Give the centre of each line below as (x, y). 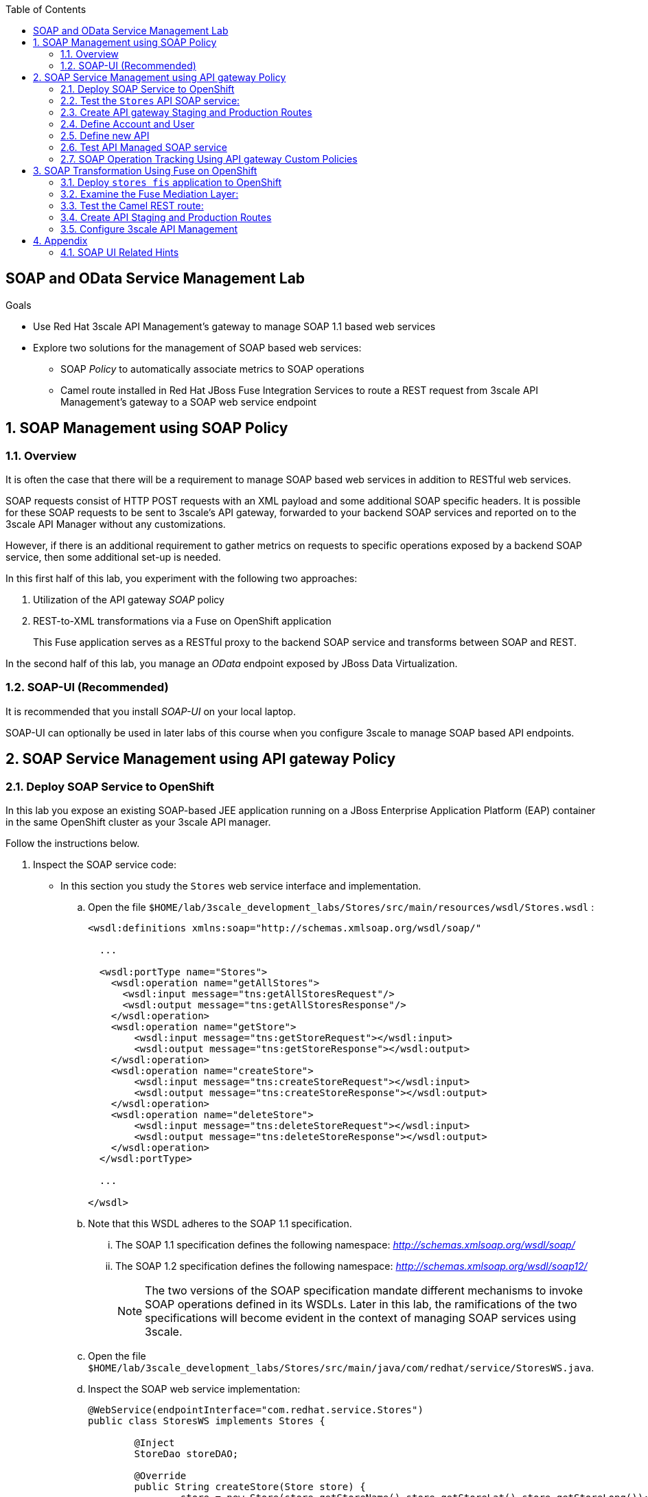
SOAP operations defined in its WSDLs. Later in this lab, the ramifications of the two (361, 1304)
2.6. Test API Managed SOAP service (144, 147)
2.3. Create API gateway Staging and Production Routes (186, 112)
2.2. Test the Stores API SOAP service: (150, 101)
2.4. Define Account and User (128, 124)
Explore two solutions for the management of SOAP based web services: (197, 347)
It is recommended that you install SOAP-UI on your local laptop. (151, 711)
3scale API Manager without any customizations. (116, 524)
